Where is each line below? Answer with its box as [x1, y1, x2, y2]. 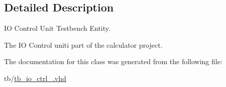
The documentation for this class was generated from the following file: [4, 56, 222, 67]
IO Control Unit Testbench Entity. [4, 23, 110, 33]
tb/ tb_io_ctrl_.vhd [4, 73, 66, 83]
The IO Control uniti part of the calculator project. [4, 39, 163, 50]
